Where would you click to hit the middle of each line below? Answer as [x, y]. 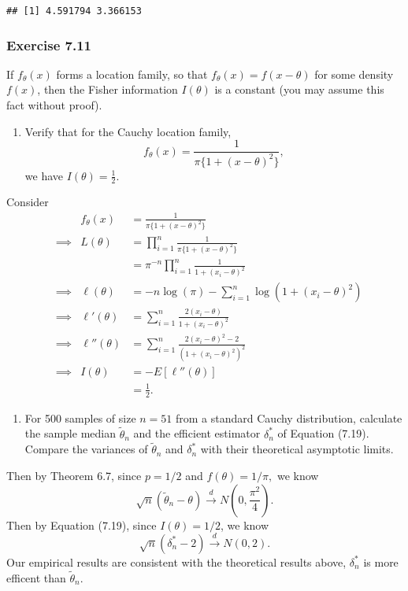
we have [44, 175]
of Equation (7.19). [323, 433]
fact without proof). [54, 105]
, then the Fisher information [108, 89]
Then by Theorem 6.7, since [74, 475]
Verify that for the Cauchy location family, [128, 131]
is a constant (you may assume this [299, 89]
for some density [354, 74]
